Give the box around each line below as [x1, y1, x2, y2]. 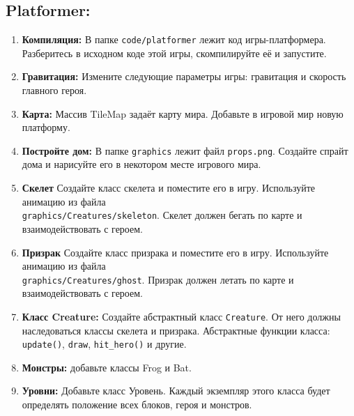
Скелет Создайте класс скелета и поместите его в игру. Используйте [22, 180, 316, 195]
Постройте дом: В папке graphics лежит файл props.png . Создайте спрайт [22, 143, 348, 157]
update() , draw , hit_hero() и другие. [22, 337, 187, 351]
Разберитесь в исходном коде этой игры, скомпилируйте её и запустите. [22, 45, 327, 60]
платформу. [22, 120, 70, 134]
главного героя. [22, 83, 87, 98]
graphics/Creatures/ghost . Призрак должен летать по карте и [22, 272, 294, 286]
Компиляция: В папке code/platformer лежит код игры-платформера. [22, 32, 326, 47]
